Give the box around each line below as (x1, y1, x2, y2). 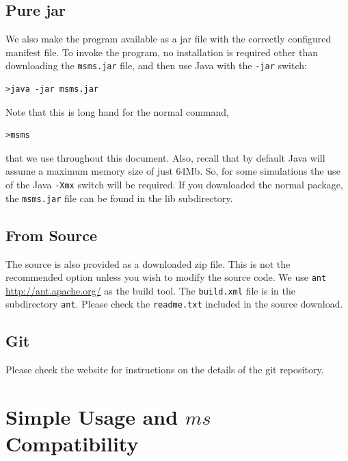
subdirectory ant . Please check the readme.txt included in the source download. (5, 297, 343, 311)
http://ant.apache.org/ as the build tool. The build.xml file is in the (5, 283, 296, 297)
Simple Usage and (5, 403, 178, 431)
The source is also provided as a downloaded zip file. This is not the (5, 256, 291, 271)
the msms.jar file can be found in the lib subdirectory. (5, 190, 233, 205)
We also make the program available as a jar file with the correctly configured (5, 32, 332, 46)
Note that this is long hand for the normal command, (5, 104, 229, 119)
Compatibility (5, 429, 139, 458)
